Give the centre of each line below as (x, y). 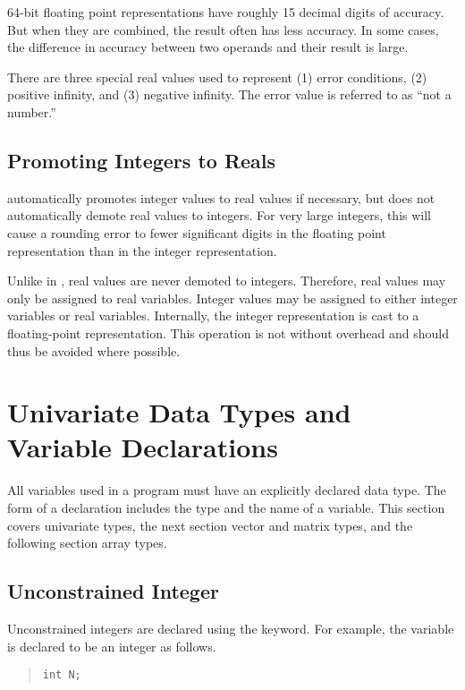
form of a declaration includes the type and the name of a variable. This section (226, 508)
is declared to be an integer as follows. (112, 646)
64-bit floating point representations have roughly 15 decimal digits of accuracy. (226, 12)
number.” (32, 111)
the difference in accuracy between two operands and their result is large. (208, 47)
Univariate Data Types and (179, 412)
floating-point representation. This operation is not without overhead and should (228, 332)
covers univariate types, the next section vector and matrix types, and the (210, 525)
